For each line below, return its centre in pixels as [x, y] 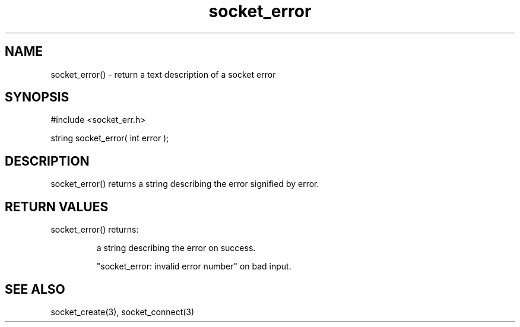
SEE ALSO [35, 289]
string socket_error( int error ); [110, 138]
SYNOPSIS [37, 97]
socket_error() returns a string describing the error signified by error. [185, 184]
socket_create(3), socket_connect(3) [123, 312]
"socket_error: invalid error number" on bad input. [194, 266]
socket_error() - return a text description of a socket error [163, 74]
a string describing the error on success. [176, 248]
